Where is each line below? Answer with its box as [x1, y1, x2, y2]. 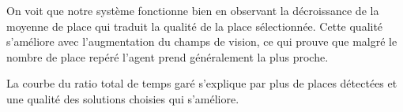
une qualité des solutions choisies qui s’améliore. [6, 90, 239, 106]
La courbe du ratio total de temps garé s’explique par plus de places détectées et [6, 75, 397, 91]
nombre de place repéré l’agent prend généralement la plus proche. [6, 48, 329, 65]
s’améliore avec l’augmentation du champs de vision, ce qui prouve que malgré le [6, 33, 397, 50]
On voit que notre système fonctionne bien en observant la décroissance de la [6, 2, 379, 18]
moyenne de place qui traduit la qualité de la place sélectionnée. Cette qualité [6, 17, 383, 34]
